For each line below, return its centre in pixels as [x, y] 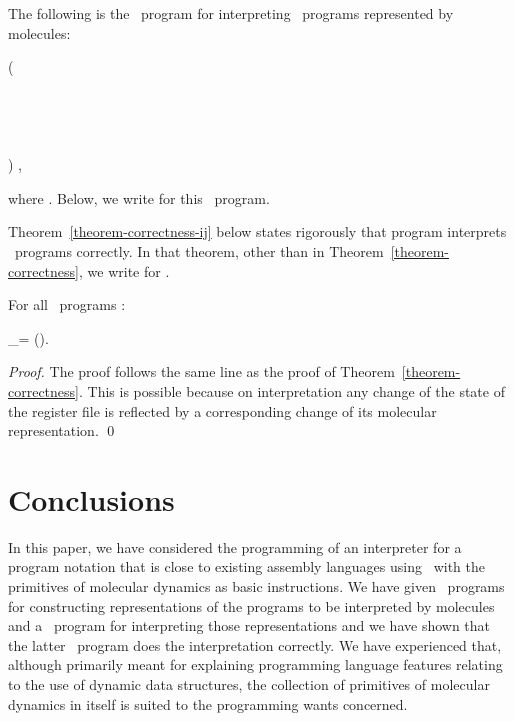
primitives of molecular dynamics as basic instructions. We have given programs [256, 586]
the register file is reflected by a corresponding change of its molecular [222, 410]
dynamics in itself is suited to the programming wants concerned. [208, 703]
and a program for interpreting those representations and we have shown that [249, 625]
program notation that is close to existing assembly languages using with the [246, 566]
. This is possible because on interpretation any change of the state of [292, 390]
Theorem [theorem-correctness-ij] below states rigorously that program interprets [257, 231]
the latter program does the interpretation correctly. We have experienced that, [255, 644]
